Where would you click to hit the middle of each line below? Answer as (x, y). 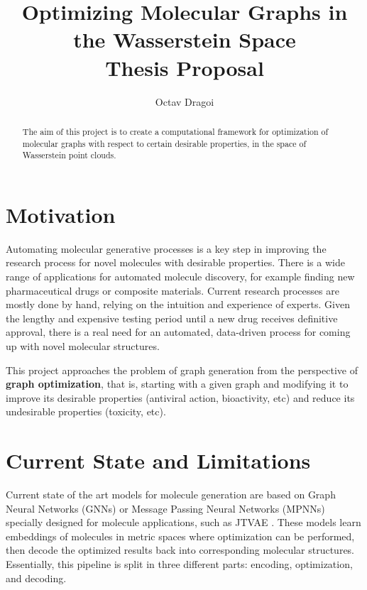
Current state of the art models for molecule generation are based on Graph (171, 495)
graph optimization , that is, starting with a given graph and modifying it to (177, 384)
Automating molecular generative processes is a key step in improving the (166, 248)
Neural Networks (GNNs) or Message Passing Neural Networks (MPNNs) (165, 508)
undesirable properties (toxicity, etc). (86, 411)
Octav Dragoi (185, 101)
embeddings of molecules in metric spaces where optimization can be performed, (180, 536)
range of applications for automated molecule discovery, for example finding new (180, 276)
